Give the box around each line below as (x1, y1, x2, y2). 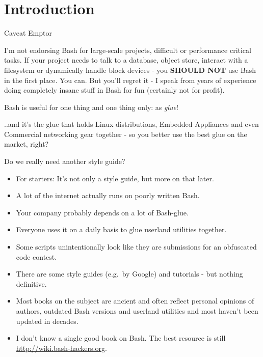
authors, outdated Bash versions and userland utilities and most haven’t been (16, 306, 258, 316)
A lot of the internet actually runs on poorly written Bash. (16, 190, 200, 201)
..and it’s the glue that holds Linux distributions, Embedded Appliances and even (4, 119, 259, 129)
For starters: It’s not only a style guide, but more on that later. (16, 173, 214, 183)
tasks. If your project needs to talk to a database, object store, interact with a (4, 54, 248, 65)
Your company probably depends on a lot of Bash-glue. (16, 207, 189, 217)
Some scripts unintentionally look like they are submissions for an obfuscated (16, 241, 257, 252)
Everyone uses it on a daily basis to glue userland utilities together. (16, 224, 227, 235)
